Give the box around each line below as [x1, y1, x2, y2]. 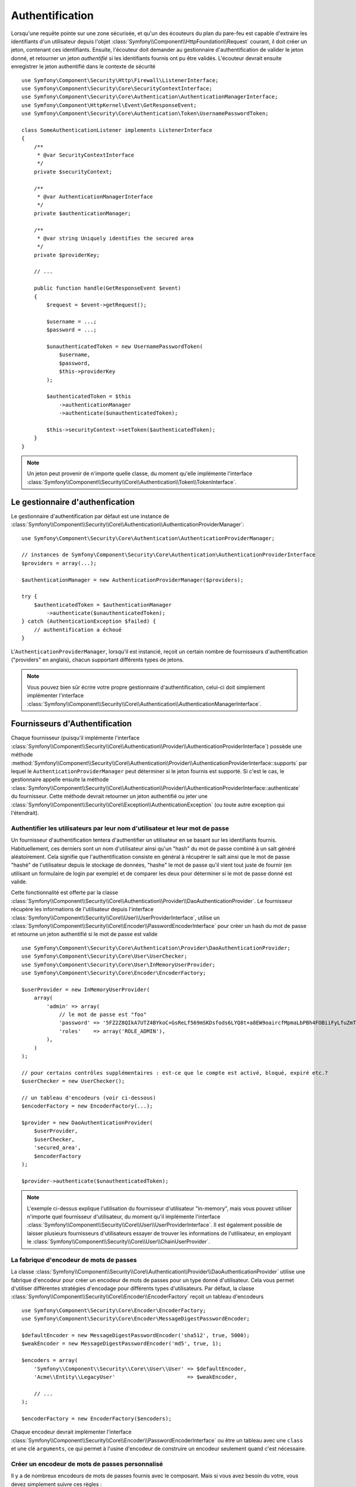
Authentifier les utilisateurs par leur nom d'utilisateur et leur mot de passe [11, 824, 230, 832]
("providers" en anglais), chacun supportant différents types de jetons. [11, 656, 184, 663]
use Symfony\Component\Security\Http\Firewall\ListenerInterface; [21, 77, 219, 83]
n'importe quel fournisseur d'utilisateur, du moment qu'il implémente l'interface [27, 1213, 221, 1220]
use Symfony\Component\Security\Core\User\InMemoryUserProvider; [21, 961, 216, 968]
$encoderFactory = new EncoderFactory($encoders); [21, 1415, 172, 1422]
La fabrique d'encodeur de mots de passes [11, 1256, 137, 1264]
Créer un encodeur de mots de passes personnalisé [11, 1460, 163, 1468]
